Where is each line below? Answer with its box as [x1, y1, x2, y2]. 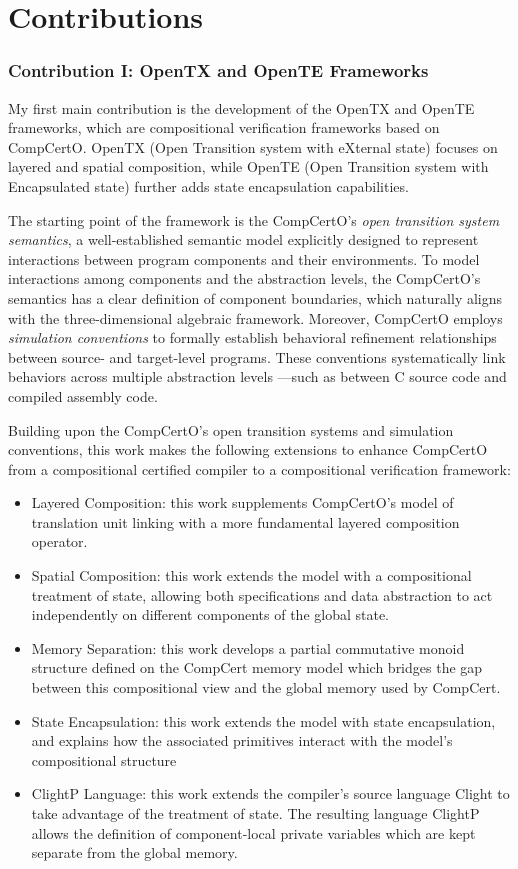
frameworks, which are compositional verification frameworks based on [8, 117, 440, 138]
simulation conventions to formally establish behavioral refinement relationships [8, 327, 497, 348]
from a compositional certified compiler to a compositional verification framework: [8, 458, 511, 479]
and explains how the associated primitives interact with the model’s [31, 730, 453, 751]
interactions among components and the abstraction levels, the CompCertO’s [8, 268, 481, 289]
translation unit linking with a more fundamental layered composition [31, 511, 460, 532]
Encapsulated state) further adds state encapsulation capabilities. [8, 175, 409, 196]
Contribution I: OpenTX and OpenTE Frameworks [8, 58, 429, 83]
